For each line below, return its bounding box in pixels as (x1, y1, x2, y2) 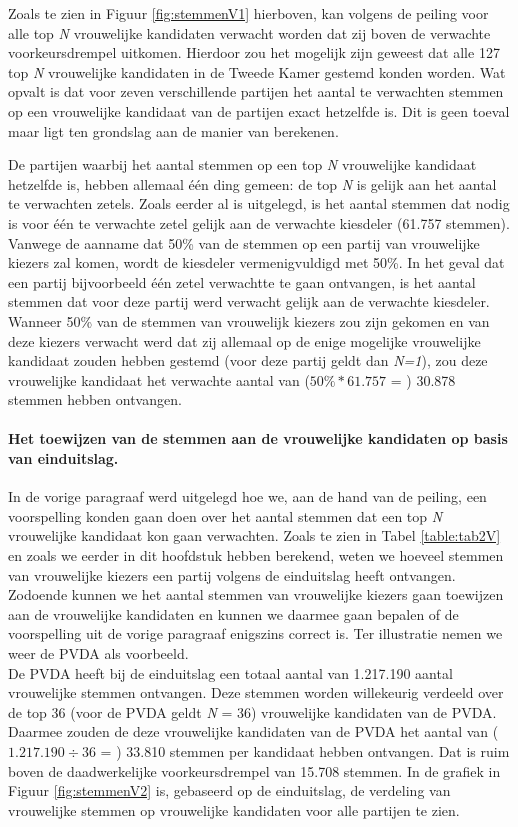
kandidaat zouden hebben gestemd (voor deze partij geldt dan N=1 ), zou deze (8, 350, 488, 371)
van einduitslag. (8, 448, 119, 469)
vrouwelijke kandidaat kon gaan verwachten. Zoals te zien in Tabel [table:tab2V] (8, 525, 501, 546)
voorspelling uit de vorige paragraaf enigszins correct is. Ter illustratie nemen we (8, 623, 503, 644)
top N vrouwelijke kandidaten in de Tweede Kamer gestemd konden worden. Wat (8, 61, 506, 82)
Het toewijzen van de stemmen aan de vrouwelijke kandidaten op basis (8, 428, 508, 449)
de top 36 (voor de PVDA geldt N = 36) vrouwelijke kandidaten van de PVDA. (8, 701, 497, 722)
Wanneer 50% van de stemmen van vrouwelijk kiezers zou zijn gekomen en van (8, 310, 490, 331)
